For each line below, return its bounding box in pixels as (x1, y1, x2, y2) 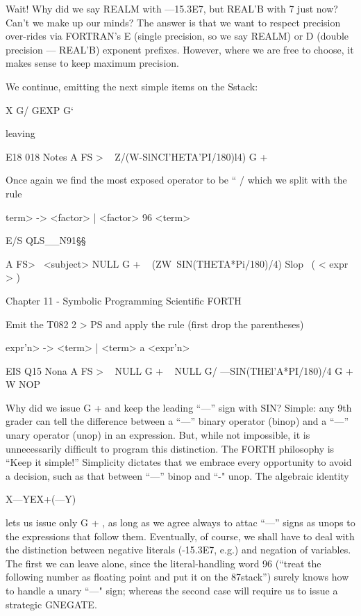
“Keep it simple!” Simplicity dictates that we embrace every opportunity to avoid (6, 455, 352, 469)
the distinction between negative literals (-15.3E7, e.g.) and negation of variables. (6, 542, 351, 557)
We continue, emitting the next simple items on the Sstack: (6, 79, 258, 93)
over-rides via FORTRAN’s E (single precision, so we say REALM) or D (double (6, 29, 349, 43)
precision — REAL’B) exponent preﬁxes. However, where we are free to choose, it (6, 42, 354, 56)
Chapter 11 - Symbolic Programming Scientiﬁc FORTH (6, 293, 242, 307)
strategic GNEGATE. (6, 597, 97, 611)
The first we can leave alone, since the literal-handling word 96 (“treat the (6, 556, 321, 570)
